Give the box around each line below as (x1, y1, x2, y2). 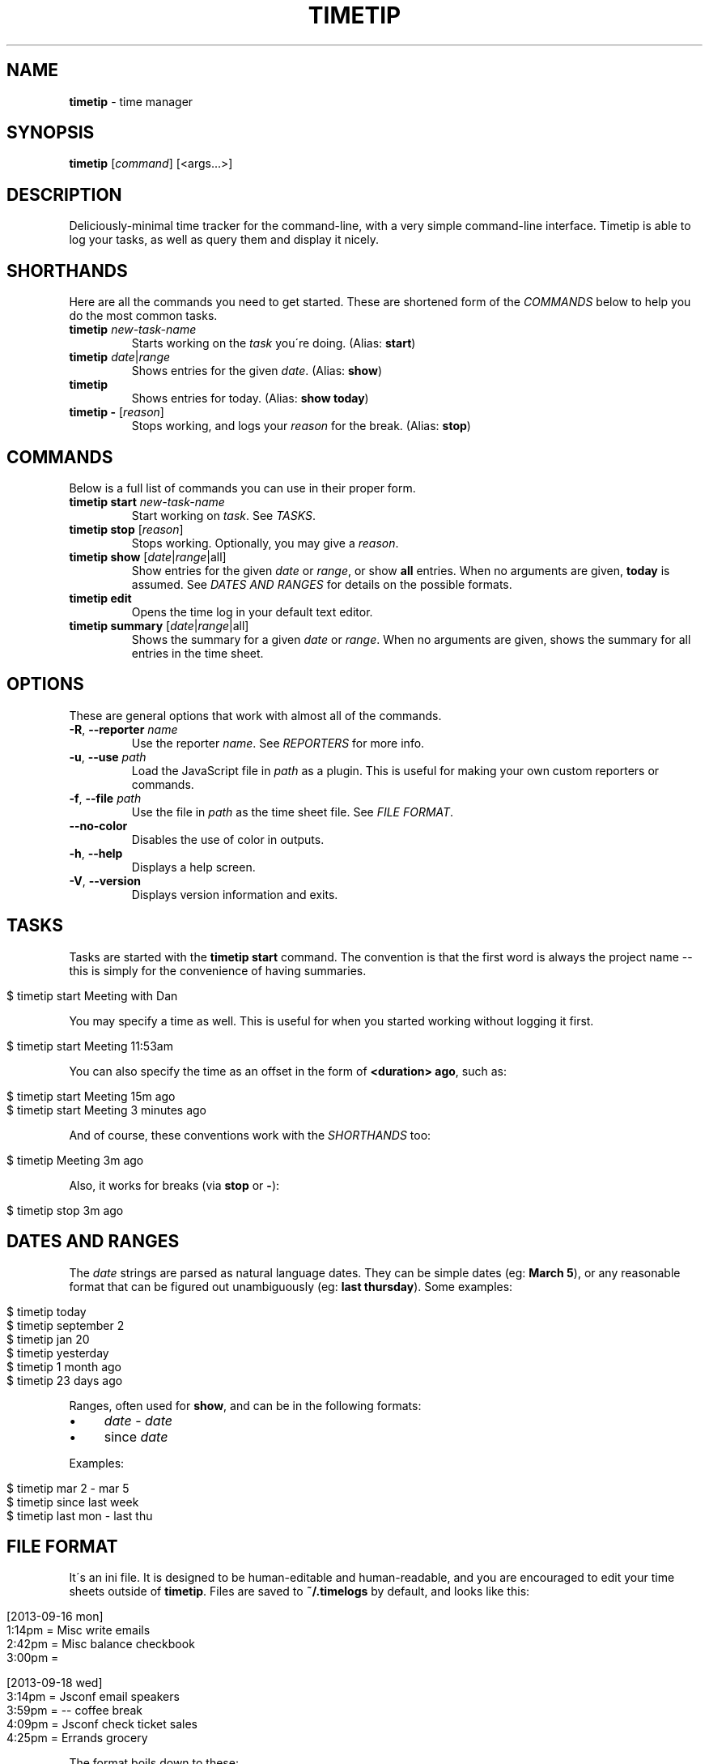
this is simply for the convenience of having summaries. (69, 963, 367, 978)
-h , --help (69, 846, 123, 860)
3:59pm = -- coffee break (6, 1703, 142, 1718)
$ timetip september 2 (6, 1318, 125, 1332)
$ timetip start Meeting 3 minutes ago (6, 1102, 207, 1117)
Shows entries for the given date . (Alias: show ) (131, 364, 382, 378)
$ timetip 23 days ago (6, 1373, 123, 1387)
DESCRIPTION (6, 184, 122, 205)
